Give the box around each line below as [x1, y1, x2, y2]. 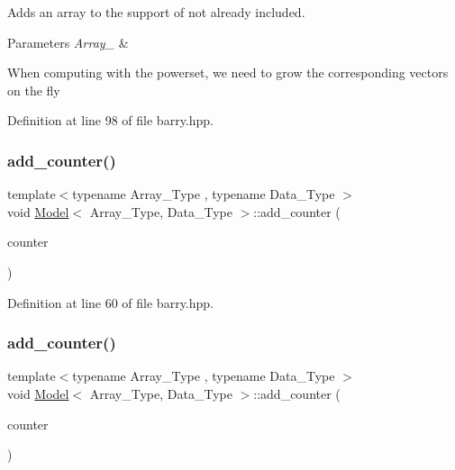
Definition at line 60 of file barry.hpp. [7, 293, 214, 312]
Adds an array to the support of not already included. [7, 3, 305, 21]
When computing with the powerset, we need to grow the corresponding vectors [7, 63, 449, 82]
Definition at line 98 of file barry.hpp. [7, 111, 214, 130]
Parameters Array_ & [7, 32, 129, 51]
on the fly [7, 80, 60, 99]
